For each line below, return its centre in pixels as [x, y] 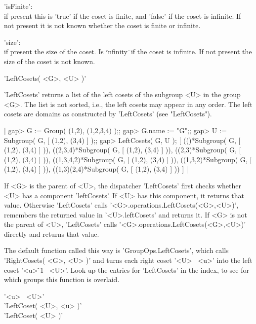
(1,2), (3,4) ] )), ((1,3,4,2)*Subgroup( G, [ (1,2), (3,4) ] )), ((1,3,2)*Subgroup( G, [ [128, 159]
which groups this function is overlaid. [62, 279]
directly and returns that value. [52, 234]
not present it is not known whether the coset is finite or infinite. [102, 25]
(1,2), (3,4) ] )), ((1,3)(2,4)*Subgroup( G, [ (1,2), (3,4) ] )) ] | [96, 169]
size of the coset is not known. [50, 61]
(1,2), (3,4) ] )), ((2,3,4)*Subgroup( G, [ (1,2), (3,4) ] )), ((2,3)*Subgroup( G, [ [123, 150]
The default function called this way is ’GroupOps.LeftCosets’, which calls [116, 250]
